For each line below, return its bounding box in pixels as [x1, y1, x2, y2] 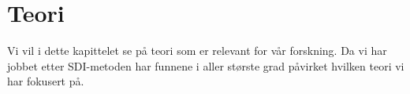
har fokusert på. [7, 73, 84, 89]
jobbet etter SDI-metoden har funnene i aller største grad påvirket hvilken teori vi [7, 57, 404, 74]
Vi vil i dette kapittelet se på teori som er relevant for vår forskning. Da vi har [7, 42, 387, 59]
